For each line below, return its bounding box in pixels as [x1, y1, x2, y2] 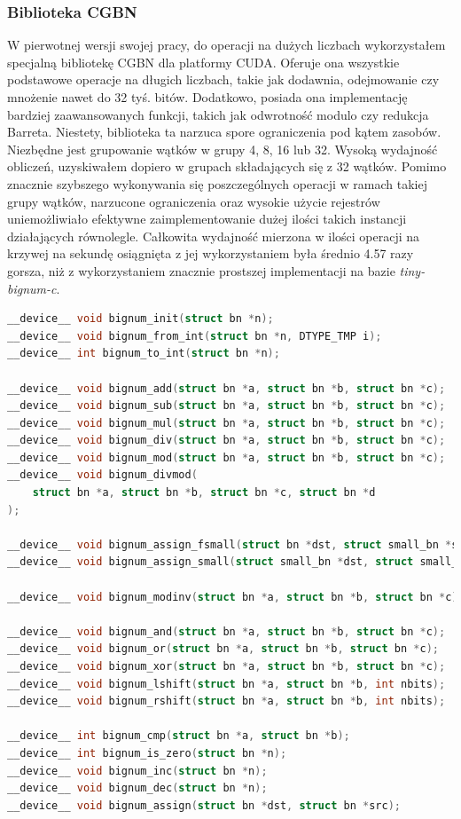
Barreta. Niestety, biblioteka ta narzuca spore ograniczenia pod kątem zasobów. [7, 122, 441, 141]
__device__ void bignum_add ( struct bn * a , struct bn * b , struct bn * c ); [7, 382, 446, 395]
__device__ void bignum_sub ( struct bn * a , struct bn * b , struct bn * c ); [7, 399, 446, 413]
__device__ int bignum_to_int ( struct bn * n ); [7, 347, 280, 360]
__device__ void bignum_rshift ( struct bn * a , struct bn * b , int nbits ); [7, 695, 446, 708]
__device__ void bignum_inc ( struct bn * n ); [7, 764, 268, 777]
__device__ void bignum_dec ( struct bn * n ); [7, 782, 268, 795]
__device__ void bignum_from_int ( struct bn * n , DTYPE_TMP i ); [7, 329, 382, 343]
